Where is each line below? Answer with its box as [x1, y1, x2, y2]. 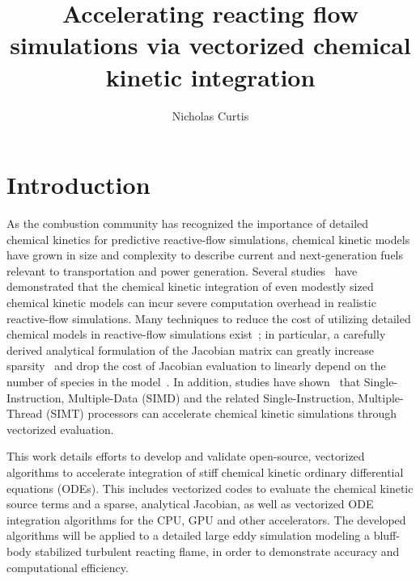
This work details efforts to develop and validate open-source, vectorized [6, 448, 365, 465]
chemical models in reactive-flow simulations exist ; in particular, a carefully [6, 326, 386, 343]
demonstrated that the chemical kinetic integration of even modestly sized [6, 278, 374, 295]
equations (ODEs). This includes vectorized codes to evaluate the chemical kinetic [6, 479, 414, 496]
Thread [6, 405, 43, 422]
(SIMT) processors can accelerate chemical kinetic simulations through [46, 405, 397, 422]
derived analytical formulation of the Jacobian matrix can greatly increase [6, 341, 374, 358]
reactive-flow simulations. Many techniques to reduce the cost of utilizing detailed [6, 309, 411, 326]
